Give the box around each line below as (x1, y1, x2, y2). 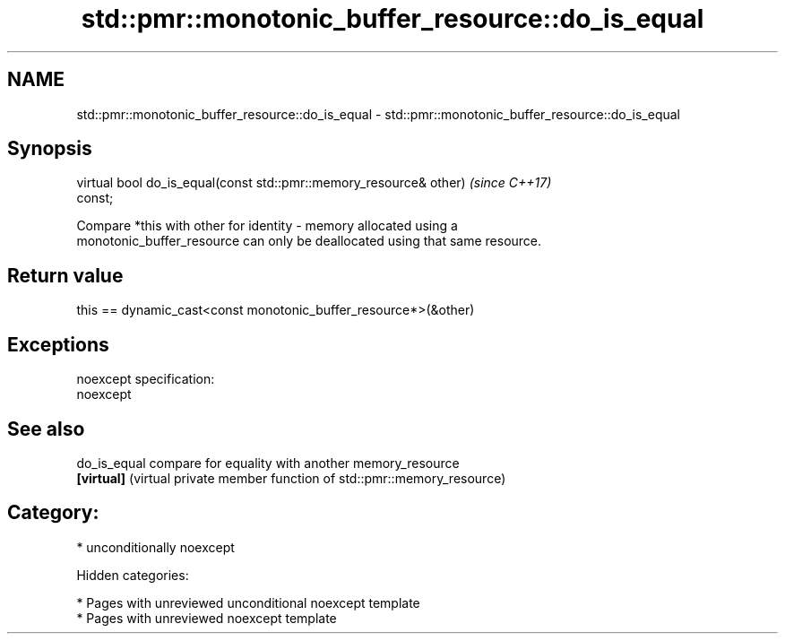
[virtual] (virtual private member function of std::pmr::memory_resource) (76, 470, 506, 486)
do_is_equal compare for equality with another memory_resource (76, 455, 460, 471)
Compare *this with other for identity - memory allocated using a (76, 218, 458, 234)
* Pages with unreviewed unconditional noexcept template (76, 594, 420, 611)
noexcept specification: (76, 371, 215, 387)
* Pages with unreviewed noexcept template (76, 610, 337, 626)
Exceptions (7, 333, 109, 356)
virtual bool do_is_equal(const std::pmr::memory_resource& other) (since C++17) (76, 175, 552, 191)
